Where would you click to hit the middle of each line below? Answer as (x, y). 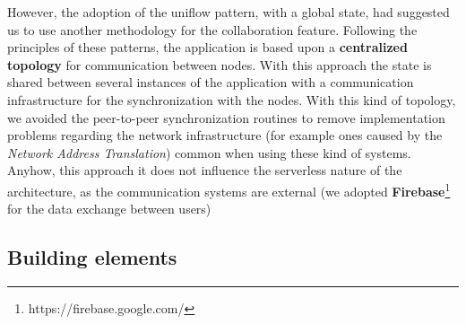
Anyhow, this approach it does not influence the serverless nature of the (205, 170)
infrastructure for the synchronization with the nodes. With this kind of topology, (232, 99)
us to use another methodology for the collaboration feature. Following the (212, 29)
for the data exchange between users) (109, 209)
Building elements (92, 257)
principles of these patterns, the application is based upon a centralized (207, 47)
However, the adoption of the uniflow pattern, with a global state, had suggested (229, 12)
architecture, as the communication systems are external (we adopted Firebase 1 (229, 189)
